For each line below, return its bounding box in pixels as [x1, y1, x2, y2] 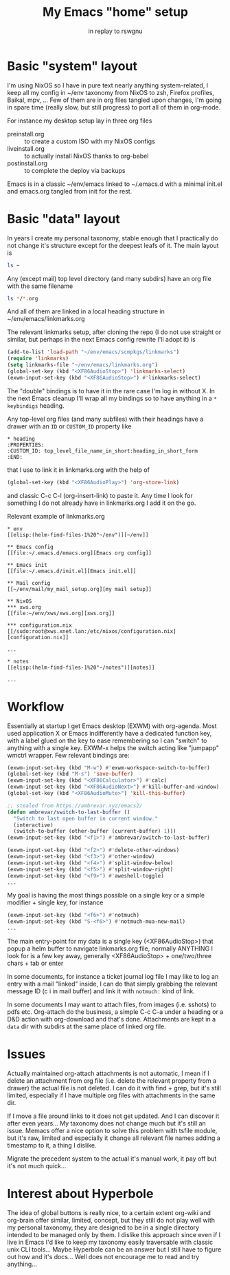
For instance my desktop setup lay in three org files [7, 116, 152, 125]
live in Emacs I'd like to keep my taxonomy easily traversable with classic [7, 1238, 214, 1246]
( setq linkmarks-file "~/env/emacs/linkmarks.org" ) [7, 362, 158, 369]
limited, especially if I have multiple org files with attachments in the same [7, 1091, 216, 1099]
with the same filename [7, 282, 73, 290]
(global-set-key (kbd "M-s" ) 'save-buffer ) [7, 771, 134, 778]
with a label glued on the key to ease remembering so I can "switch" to [7, 736, 207, 745]
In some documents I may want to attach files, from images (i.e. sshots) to [7, 1000, 217, 1009]
